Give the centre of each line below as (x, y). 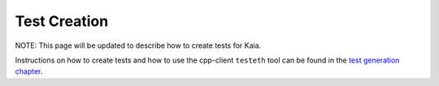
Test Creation (62, 21)
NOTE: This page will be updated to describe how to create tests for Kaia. (138, 45)
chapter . (29, 71)
